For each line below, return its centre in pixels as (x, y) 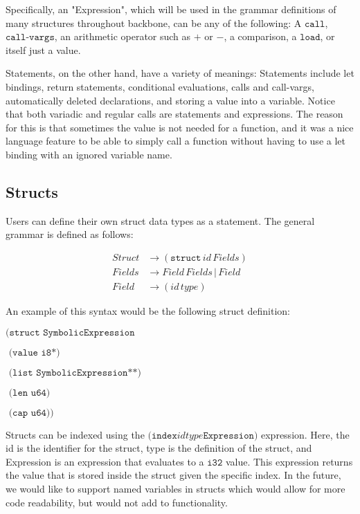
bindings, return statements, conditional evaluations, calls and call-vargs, (160, 86)
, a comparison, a (260, 36)
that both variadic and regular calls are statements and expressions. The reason (174, 114)
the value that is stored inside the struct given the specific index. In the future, (173, 475)
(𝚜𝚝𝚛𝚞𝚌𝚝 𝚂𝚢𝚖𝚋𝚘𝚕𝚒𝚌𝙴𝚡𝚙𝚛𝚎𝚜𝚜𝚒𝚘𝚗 (70, 332)
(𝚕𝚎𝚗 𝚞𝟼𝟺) (29, 393)
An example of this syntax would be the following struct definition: (148, 311)
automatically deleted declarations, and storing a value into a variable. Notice (170, 100)
